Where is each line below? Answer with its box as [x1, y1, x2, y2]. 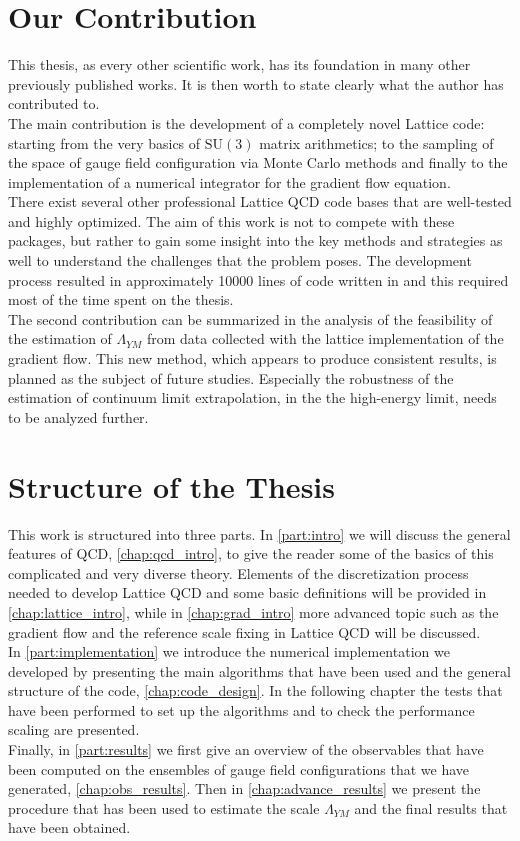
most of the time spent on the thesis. [8, 289, 234, 310]
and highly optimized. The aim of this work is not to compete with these [8, 210, 455, 231]
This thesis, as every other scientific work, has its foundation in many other [8, 54, 471, 75]
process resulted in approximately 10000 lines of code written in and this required [8, 269, 509, 290]
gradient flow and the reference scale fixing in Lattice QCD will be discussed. [8, 621, 481, 642]
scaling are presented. [8, 719, 140, 740]
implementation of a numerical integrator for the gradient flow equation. [8, 171, 451, 192]
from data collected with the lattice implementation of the [146, 328, 504, 349]
